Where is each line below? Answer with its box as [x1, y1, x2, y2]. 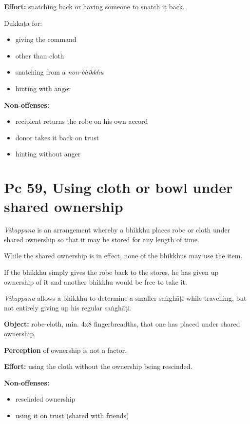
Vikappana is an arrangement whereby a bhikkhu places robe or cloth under [4, 225, 231, 235]
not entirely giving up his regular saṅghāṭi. [4, 302, 132, 312]
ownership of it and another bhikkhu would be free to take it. [4, 276, 187, 287]
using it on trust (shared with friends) [15, 410, 129, 420]
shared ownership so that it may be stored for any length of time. [4, 234, 200, 244]
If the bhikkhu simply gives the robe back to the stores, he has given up [4, 267, 219, 277]
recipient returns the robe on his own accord [15, 116, 148, 126]
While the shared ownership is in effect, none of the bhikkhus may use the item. [4, 251, 243, 261]
